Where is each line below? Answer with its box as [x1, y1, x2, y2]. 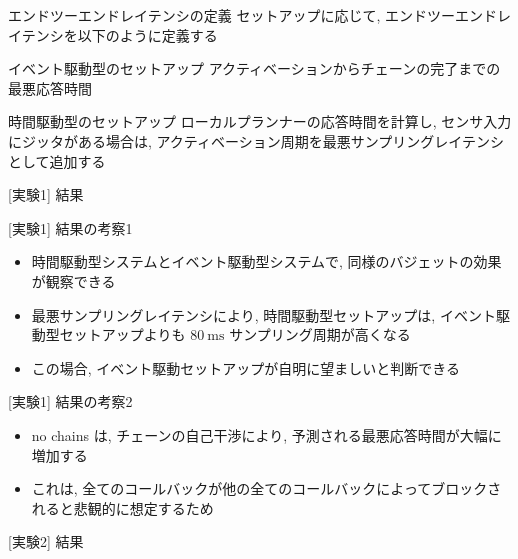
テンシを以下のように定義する [21, 24, 218, 45]
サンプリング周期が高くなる [229, 324, 411, 345]
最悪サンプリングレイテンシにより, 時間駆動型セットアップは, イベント [31, 304, 496, 325]
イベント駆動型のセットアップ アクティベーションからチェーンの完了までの [8, 58, 501, 79]
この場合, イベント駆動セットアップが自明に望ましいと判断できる [31, 357, 461, 378]
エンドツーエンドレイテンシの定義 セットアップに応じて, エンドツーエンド [8, 5, 497, 25]
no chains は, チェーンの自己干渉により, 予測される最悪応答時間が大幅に [31, 424, 502, 445]
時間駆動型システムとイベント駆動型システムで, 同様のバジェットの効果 [31, 251, 502, 272]
